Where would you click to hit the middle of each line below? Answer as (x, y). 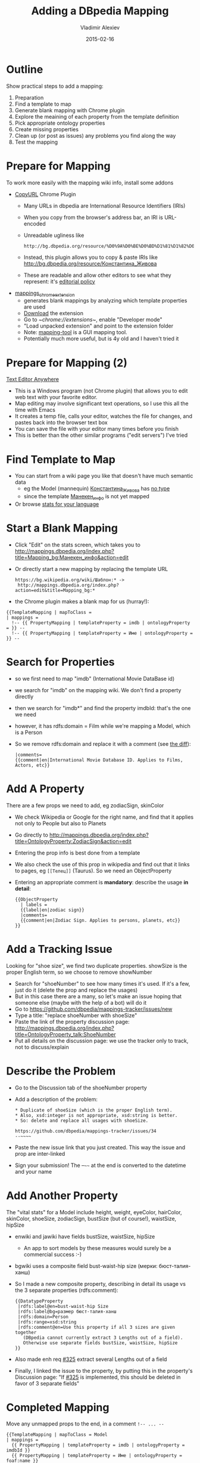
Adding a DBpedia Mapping (100, 11)
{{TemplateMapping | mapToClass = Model (57, 1435)
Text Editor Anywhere (33, 379)
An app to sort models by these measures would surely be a (97, 1248)
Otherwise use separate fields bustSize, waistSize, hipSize (100, 1343)
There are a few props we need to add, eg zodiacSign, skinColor (85, 805)
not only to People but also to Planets (60, 823)
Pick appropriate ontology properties (60, 123)
